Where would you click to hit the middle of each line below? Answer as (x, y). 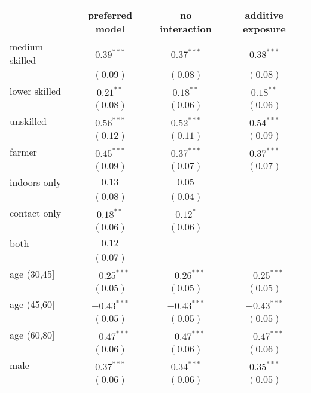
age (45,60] (32, 304)
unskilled (28, 121)
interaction (186, 28)
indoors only (36, 182)
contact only (36, 213)
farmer (23, 152)
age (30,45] (32, 274)
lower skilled (35, 91)
